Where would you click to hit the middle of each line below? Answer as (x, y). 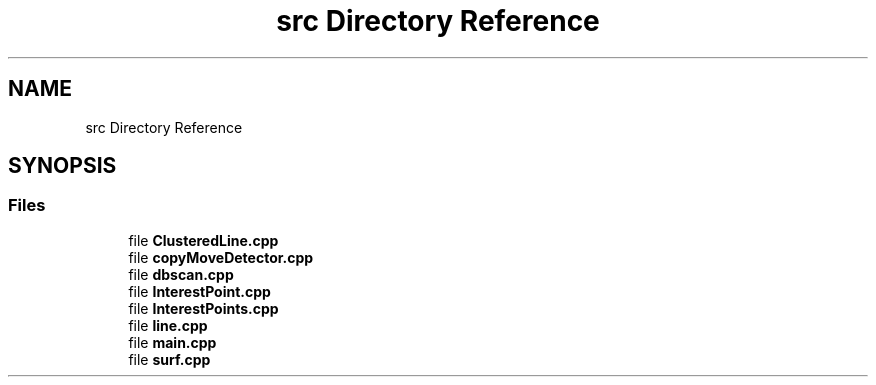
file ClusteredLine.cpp (203, 240)
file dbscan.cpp (181, 274)
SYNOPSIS (62, 166)
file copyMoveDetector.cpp (221, 257)
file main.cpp (172, 342)
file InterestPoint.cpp (199, 291)
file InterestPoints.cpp (203, 308)
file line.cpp (168, 325)
